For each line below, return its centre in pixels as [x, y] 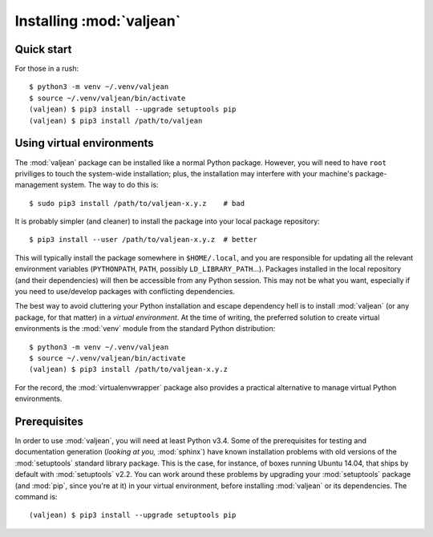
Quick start [43, 49]
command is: [36, 497]
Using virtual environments [84, 143]
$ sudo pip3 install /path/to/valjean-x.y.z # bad [137, 203]
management [37, 185]
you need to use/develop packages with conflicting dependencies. [125, 292]
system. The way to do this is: [110, 185]
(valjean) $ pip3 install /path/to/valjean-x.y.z [129, 369]
